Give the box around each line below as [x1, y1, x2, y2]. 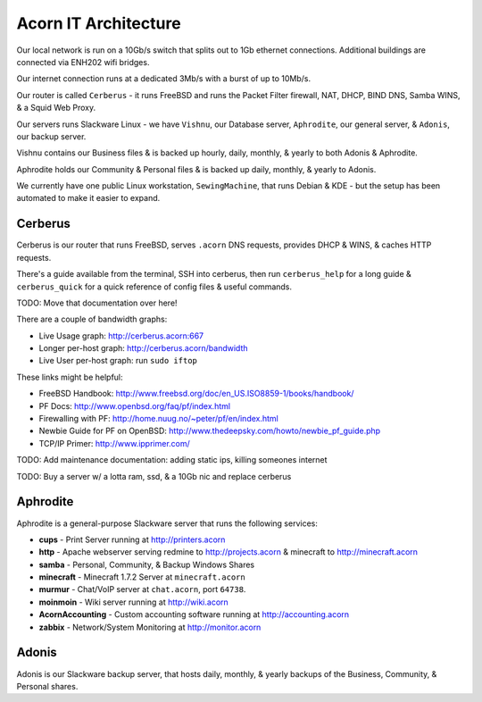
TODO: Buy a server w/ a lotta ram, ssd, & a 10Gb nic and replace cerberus [16, 471, 292, 481]
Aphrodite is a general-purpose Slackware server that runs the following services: [16, 518, 319, 529]
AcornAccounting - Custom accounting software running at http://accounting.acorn [38, 609, 350, 620]
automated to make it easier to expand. [16, 193, 161, 204]
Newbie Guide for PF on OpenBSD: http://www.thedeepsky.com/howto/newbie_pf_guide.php [38, 425, 381, 437]
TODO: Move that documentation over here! [16, 297, 178, 308]
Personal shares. [16, 681, 79, 691]
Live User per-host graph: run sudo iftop [38, 355, 198, 366]
